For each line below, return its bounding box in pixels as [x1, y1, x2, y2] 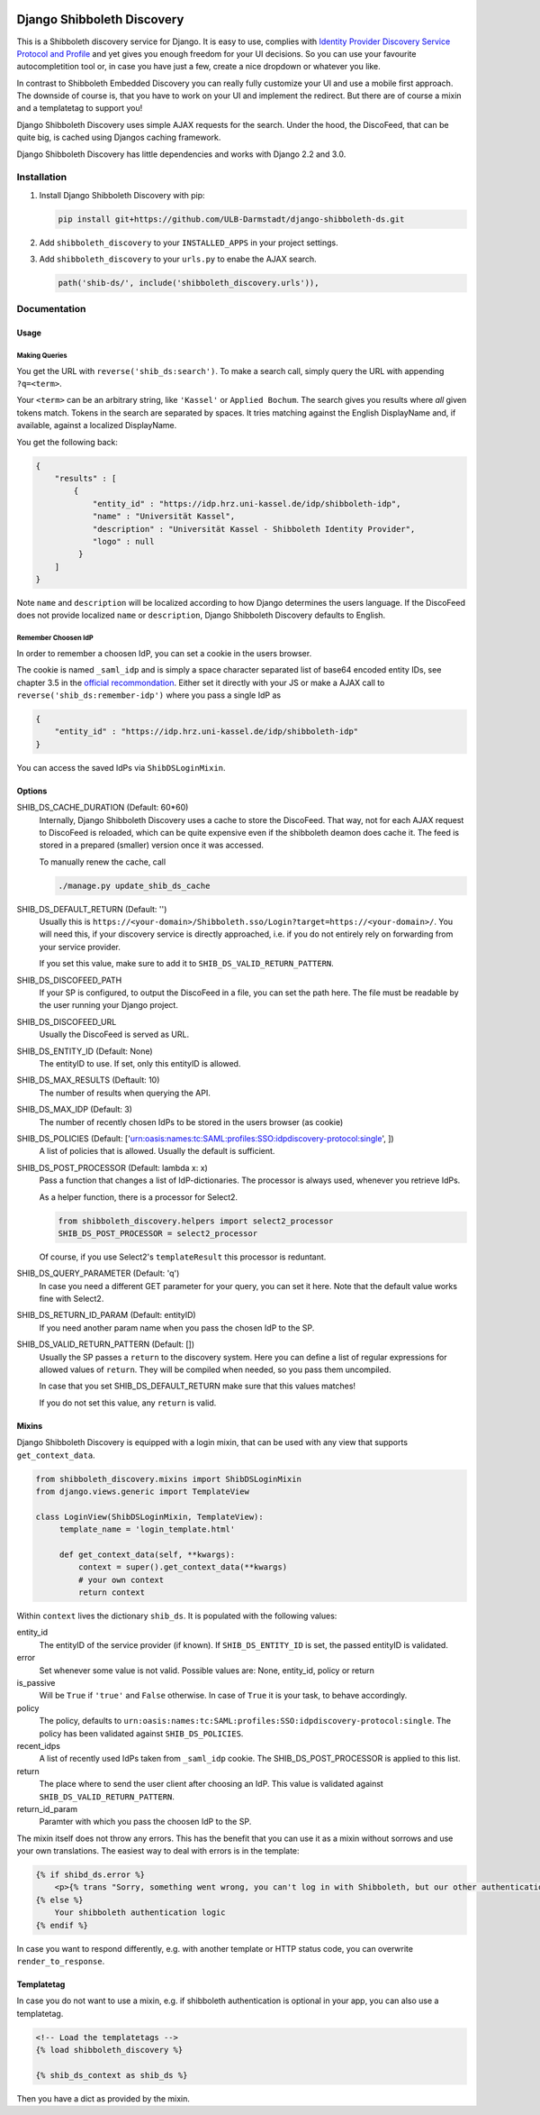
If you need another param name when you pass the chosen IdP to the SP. [39, 1322, 315, 1333]
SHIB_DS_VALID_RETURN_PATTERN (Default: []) [16, 1339, 195, 1350]
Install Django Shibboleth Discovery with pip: [39, 189, 205, 200]
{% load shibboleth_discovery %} [35, 2045, 184, 2055]
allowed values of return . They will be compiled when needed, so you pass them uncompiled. [39, 1364, 391, 1375]
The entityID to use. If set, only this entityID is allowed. [39, 1058, 241, 1068]
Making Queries [16, 352, 67, 361]
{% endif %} [35, 1920, 89, 1930]
